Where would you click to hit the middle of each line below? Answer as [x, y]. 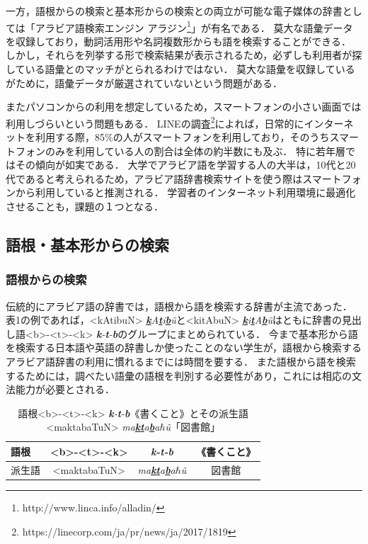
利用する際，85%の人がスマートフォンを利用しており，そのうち [182, 137]
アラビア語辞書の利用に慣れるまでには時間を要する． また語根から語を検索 [181, 361]
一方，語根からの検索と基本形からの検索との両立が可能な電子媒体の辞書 [174, 11]
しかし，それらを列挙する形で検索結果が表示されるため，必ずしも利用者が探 [184, 55]
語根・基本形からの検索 [87, 245]
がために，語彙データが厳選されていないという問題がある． [144, 83]
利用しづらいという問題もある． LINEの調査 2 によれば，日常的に [155, 122]
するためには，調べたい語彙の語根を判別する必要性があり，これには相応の [179, 375]
